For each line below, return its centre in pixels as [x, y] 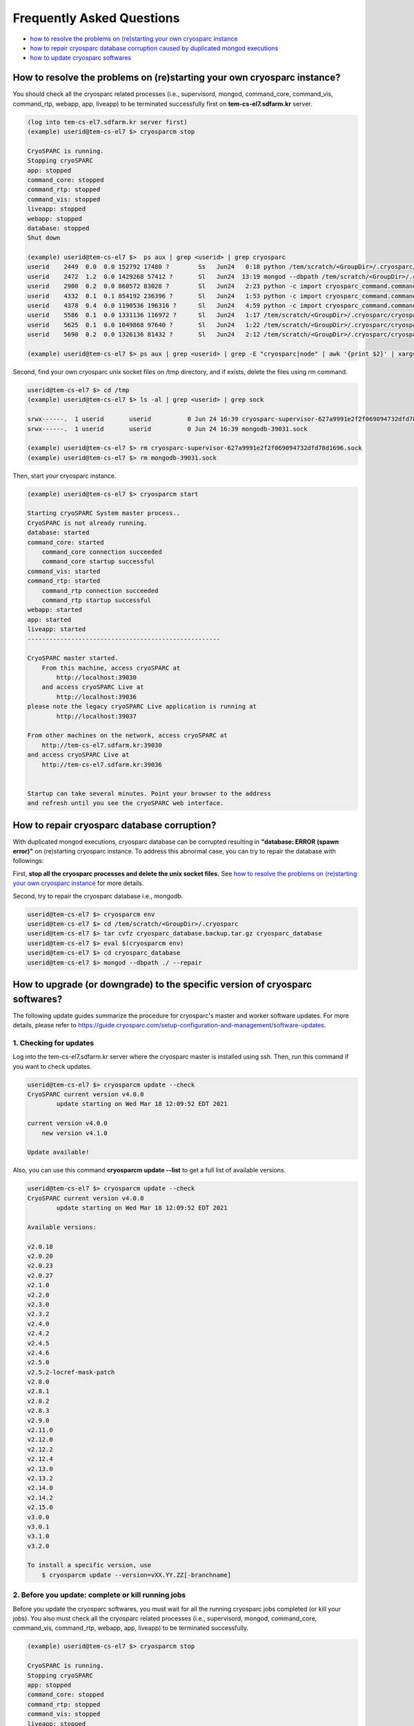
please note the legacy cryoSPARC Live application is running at [142, 707]
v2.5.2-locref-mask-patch [71, 1372]
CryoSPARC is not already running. [87, 523]
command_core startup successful [98, 562]
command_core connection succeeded [102, 552]
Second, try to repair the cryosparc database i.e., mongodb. [98, 896]
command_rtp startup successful [97, 600]
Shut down [44, 238]
